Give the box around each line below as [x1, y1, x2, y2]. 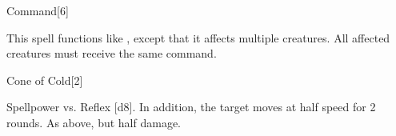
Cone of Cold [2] [6, 71, 83, 88]
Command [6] [6, 2, 69, 18]
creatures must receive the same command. [6, 45, 217, 62]
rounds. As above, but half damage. [6, 114, 181, 130]
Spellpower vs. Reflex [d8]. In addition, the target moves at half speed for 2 [6, 98, 376, 115]
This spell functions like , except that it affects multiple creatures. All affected [6, 29, 390, 46]
